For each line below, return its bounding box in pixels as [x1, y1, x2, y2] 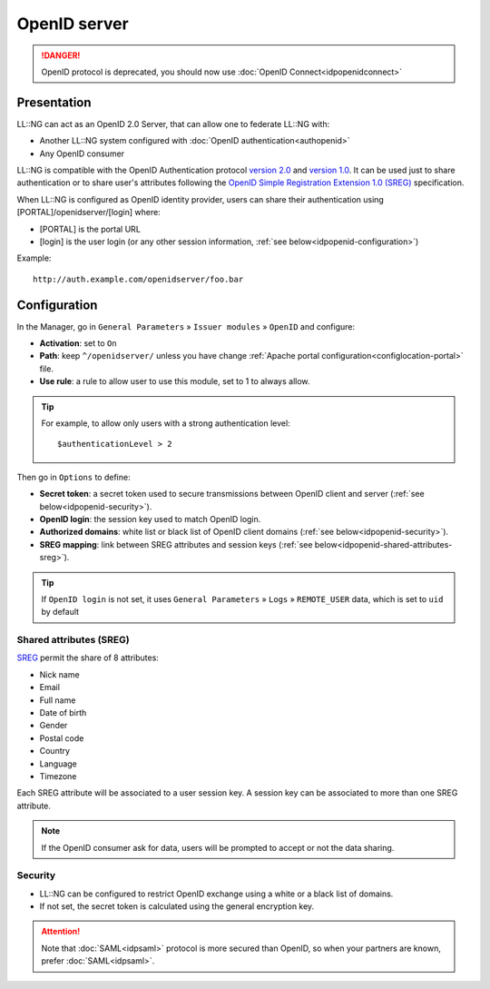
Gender [39, 720, 68, 731]
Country [39, 746, 71, 757]
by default [41, 607, 80, 618]
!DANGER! [41, 50, 81, 61]
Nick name [39, 668, 81, 680]
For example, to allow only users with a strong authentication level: [41, 418, 290, 429]
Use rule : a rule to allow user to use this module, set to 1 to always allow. [39, 376, 310, 387]
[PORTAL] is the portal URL [39, 223, 141, 234]
